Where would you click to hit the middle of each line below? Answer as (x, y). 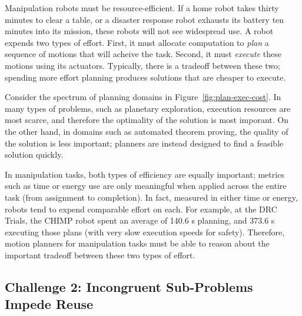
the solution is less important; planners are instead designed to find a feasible (144, 143)
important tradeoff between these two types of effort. (100, 255)
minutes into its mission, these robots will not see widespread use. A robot (139, 31)
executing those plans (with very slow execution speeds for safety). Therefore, (145, 232)
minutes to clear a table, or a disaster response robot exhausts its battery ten (145, 19)
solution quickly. (34, 154)
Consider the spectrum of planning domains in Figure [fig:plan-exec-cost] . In (143, 97)
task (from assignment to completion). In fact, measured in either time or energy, (151, 197)
